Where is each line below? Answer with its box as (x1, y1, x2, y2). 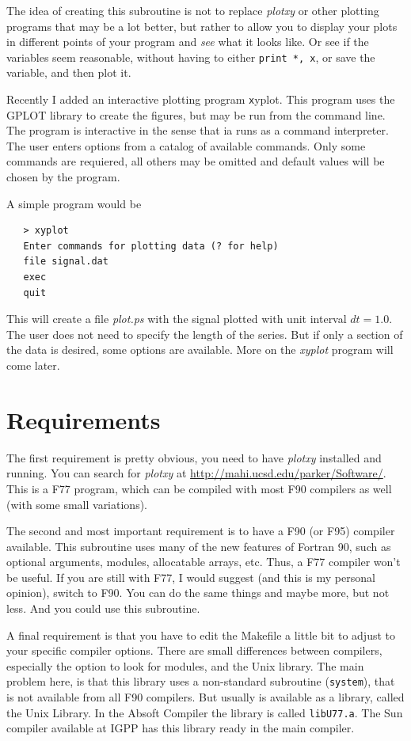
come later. (6, 357, 60, 373)
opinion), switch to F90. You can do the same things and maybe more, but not (6, 584, 390, 601)
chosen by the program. (6, 169, 120, 185)
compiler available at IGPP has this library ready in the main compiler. (6, 720, 355, 736)
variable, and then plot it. (6, 64, 131, 81)
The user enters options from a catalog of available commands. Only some (6, 137, 366, 154)
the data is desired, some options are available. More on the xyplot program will (6, 341, 394, 358)
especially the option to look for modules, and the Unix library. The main (6, 657, 364, 674)
